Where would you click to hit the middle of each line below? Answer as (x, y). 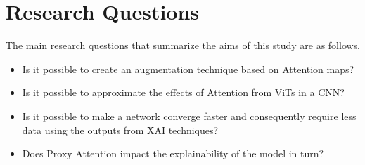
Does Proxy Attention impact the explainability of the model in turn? (173, 153)
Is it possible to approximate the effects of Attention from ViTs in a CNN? (183, 92)
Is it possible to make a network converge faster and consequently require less (189, 115)
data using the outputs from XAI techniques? (120, 130)
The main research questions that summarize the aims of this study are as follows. (183, 45)
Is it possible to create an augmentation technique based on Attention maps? (188, 68)
